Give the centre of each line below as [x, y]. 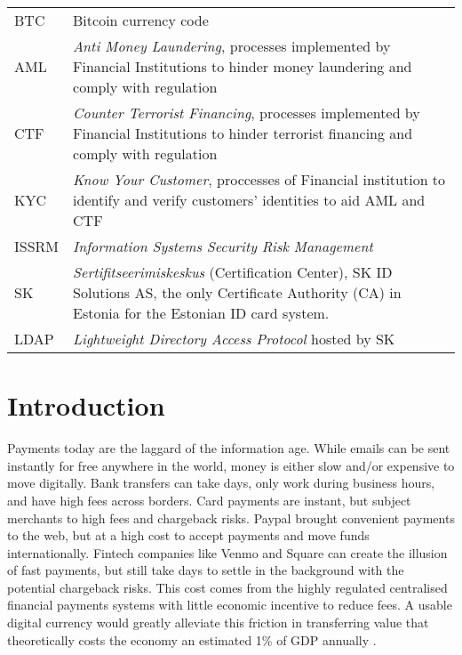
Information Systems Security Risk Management [223, 246]
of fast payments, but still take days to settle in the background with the [206, 570]
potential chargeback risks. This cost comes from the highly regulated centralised [227, 587]
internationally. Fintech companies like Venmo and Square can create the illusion [227, 552]
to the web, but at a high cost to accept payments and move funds [188, 535]
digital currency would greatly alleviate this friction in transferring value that [218, 623]
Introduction [86, 405]
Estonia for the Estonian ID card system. [201, 313]
